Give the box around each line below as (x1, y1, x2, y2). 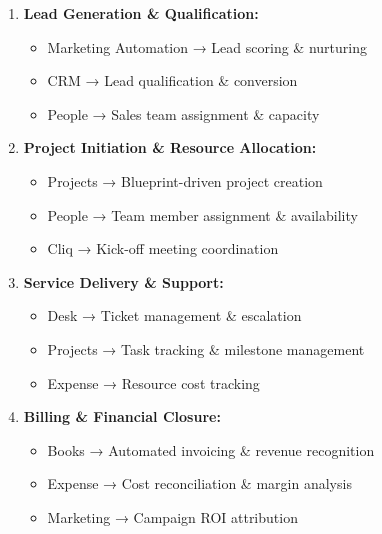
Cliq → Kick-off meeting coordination (47, 238, 279, 259)
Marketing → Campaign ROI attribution (47, 506, 298, 527)
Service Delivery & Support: (23, 271, 224, 292)
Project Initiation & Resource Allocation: (23, 137, 317, 158)
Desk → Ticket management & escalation (47, 305, 302, 326)
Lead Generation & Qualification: (23, 3, 259, 23)
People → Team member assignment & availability (47, 204, 358, 225)
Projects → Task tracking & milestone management (47, 338, 365, 359)
